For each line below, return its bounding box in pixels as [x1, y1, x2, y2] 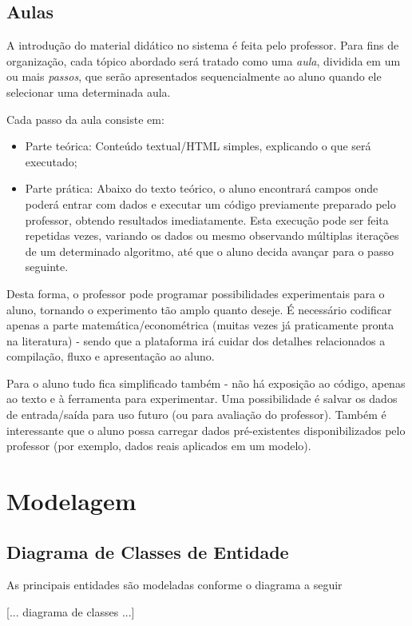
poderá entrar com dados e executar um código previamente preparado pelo [25, 195, 396, 212]
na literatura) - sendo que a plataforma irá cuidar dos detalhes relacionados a [6, 332, 386, 349]
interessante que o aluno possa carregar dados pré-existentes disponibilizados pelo [6, 421, 406, 438]
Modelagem [6, 484, 137, 517]
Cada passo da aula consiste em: [6, 110, 164, 127]
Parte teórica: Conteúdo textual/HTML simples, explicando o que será [25, 138, 371, 154]
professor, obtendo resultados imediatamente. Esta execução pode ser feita [25, 211, 389, 228]
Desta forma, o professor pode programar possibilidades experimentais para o [6, 285, 385, 301]
